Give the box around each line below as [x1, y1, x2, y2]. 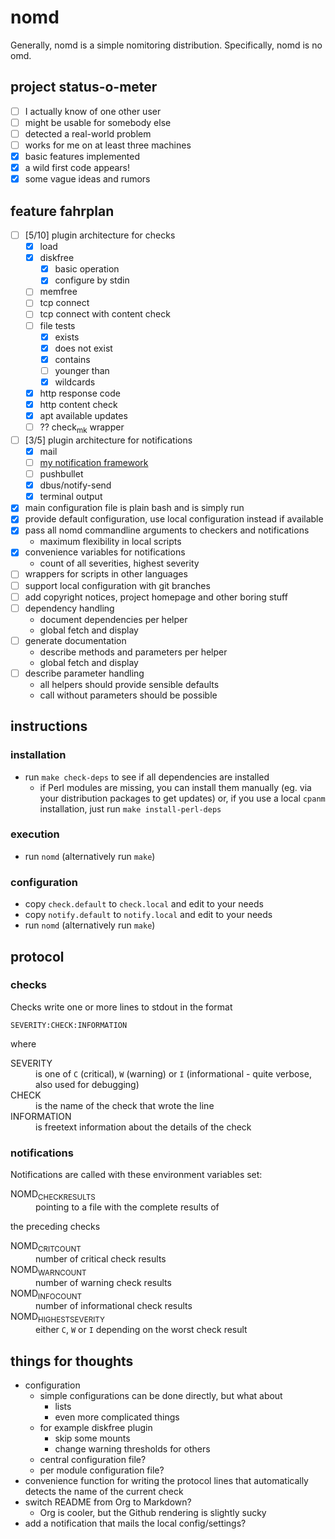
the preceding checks [10, 1220, 101, 1232]
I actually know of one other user [24, 105, 162, 117]
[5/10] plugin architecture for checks [24, 229, 176, 241]
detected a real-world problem [24, 127, 152, 140]
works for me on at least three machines [24, 139, 192, 151]
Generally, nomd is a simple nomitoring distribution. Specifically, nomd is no [10, 39, 323, 51]
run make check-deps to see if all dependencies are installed [24, 771, 270, 783]
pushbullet [39, 468, 84, 480]
